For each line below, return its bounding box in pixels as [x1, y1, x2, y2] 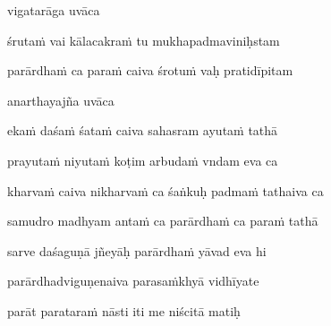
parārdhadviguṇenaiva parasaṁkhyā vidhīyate [7, 271, 259, 290]
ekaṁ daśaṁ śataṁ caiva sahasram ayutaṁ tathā [7, 121, 278, 140]
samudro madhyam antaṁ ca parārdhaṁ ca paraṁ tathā [7, 211, 318, 230]
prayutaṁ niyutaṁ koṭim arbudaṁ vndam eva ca [7, 150, 278, 169]
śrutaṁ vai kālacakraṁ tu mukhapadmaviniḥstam [7, 30, 280, 49]
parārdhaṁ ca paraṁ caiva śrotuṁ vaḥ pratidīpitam [7, 61, 293, 80]
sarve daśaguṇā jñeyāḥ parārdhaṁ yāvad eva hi [7, 241, 267, 260]
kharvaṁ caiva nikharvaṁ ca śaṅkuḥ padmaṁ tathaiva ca [7, 181, 324, 200]
